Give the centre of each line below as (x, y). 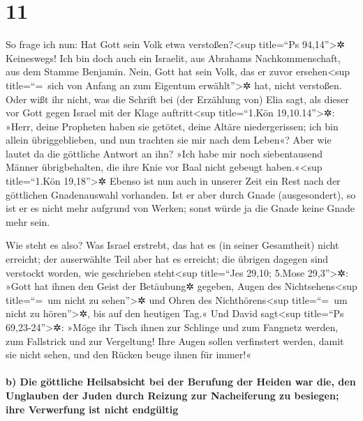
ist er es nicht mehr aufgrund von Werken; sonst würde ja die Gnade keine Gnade (180, 208)
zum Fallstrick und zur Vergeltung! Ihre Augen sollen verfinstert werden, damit (175, 340)
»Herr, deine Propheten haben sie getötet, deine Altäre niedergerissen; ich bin (172, 126)
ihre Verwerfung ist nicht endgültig (92, 409)
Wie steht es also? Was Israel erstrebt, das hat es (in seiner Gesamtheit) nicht (172, 245)
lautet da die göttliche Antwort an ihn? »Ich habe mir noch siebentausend (164, 153)
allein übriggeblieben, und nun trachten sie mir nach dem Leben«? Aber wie (169, 140)
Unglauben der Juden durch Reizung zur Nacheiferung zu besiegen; (172, 395)
